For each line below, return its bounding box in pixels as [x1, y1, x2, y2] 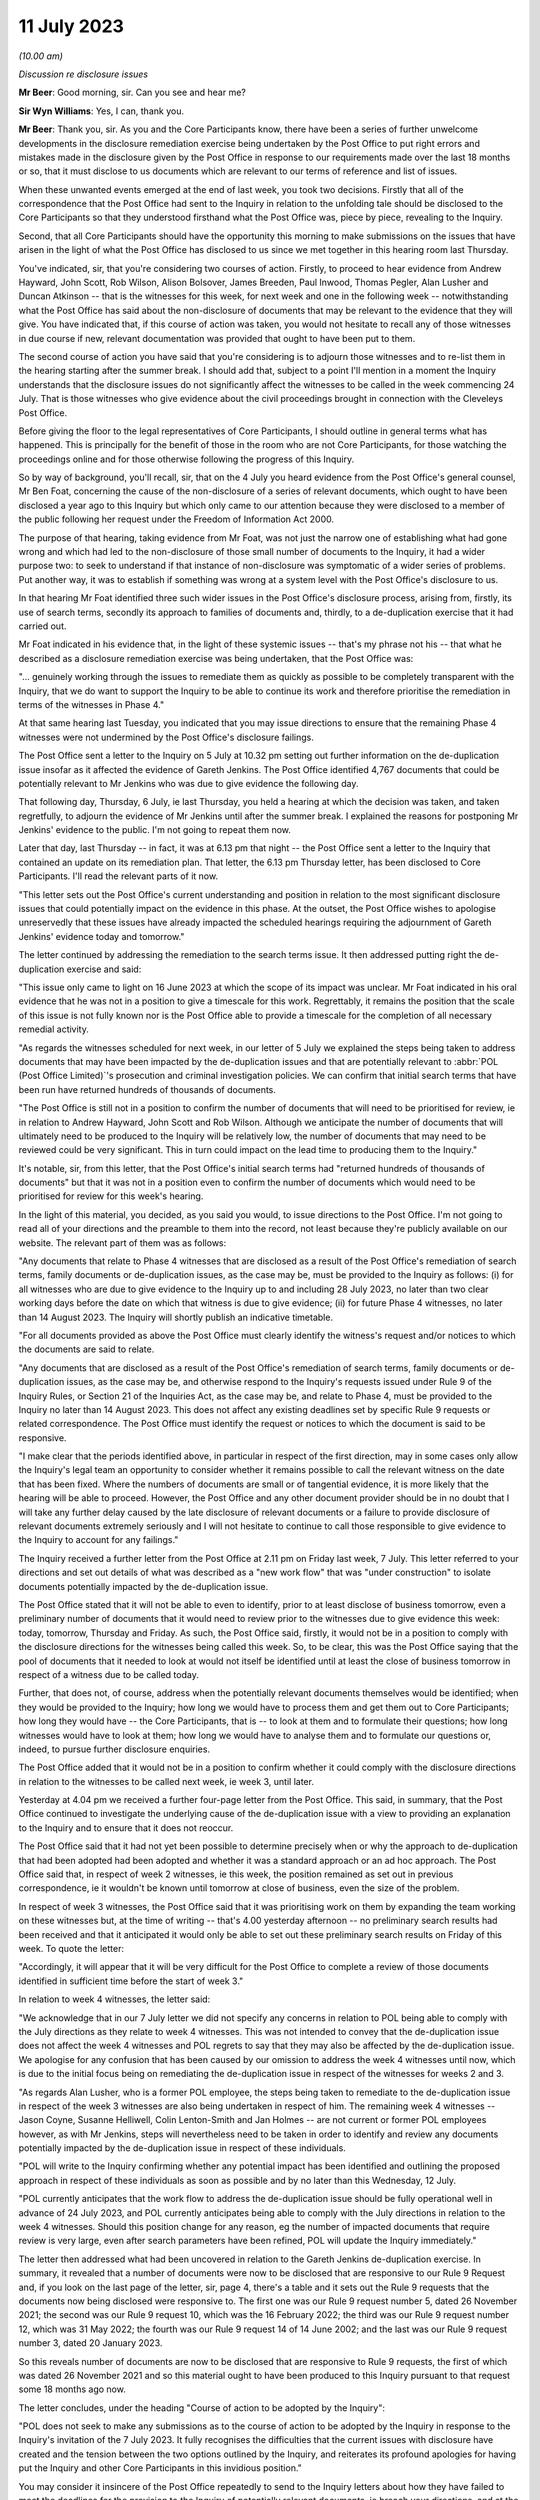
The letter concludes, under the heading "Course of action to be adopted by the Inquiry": [18, 2401, 385, 2414]
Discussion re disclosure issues [18, 68, 149, 80]
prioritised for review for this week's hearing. [18, 1190, 204, 1202]
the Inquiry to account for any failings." [18, 1534, 179, 1546]
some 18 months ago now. [18, 2383, 127, 2395]
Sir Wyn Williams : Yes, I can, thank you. [18, 105, 185, 117]
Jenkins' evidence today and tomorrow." [18, 930, 185, 942]
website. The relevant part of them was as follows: [18, 1236, 227, 1249]
